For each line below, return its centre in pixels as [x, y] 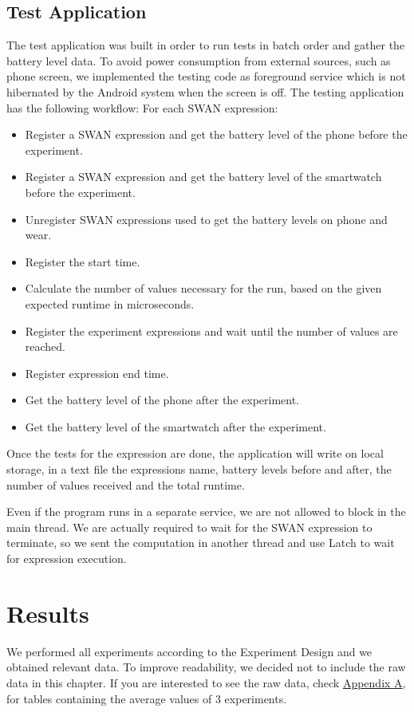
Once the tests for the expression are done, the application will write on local [195, 453]
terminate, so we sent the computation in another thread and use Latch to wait [201, 543]
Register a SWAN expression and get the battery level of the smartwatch [203, 177]
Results [48, 613]
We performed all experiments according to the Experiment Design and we [189, 651]
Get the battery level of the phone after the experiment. [162, 400]
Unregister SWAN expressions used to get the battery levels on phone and [206, 219]
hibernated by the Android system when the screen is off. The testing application [205, 91]
